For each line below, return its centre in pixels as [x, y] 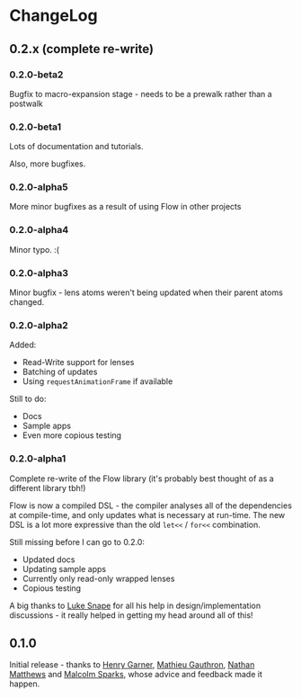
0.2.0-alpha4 [39, 230]
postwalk [26, 103]
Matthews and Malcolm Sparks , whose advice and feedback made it [136, 675]
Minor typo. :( [35, 249]
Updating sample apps [64, 568]
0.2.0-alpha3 [39, 273]
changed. [27, 302]
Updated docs [49, 559]
